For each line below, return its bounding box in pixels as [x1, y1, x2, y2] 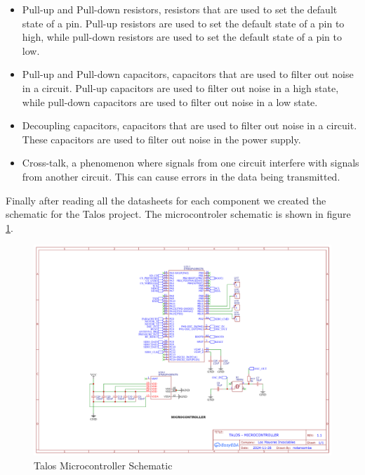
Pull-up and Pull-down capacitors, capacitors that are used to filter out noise [22, 67, 354, 82]
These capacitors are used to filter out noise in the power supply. [22, 131, 301, 146]
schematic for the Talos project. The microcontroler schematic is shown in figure [6, 207, 351, 221]
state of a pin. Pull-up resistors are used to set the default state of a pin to [22, 15, 345, 30]
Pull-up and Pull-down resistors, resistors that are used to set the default [22, 2, 338, 16]
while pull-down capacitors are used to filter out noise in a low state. [22, 94, 318, 109]
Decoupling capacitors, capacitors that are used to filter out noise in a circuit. [22, 118, 357, 133]
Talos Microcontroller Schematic [34, 457, 173, 472]
